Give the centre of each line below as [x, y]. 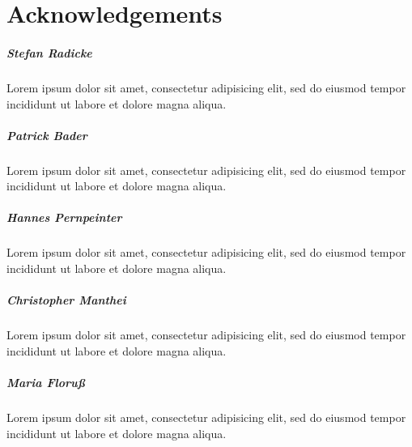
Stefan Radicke [49, 52]
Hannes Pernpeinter [64, 217]
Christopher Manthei [66, 300]
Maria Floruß [46, 382]
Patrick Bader [47, 135]
